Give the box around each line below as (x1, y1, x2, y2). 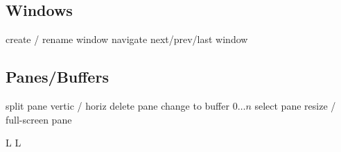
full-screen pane (6, 112, 72, 126)
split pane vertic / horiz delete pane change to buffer (6, 99, 229, 112)
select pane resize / (254, 99, 336, 112)
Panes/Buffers (6, 66, 109, 87)
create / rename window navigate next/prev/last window (6, 32, 248, 47)
